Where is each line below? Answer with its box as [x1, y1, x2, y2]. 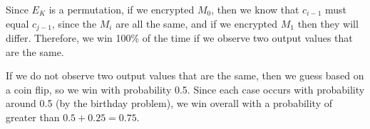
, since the [51, 16, 97, 30]
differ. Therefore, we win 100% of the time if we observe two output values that [6, 30, 353, 45]
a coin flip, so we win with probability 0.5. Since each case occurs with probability [6, 82, 365, 96]
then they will [297, 16, 359, 30]
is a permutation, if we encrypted [48, 2, 195, 16]
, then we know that [211, 2, 299, 16]
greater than [6, 110, 60, 125]
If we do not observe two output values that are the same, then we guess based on [6, 68, 364, 83]
